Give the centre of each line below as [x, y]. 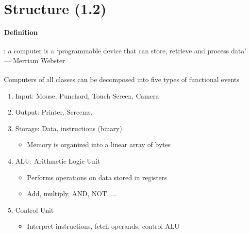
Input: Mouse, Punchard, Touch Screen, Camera [87, 95]
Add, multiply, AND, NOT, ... [72, 193]
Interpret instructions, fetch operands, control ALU [103, 226]
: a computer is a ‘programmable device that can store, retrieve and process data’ [125, 51]
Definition [21, 32]
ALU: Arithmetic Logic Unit [58, 160]
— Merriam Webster [34, 60]
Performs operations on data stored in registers [97, 177]
